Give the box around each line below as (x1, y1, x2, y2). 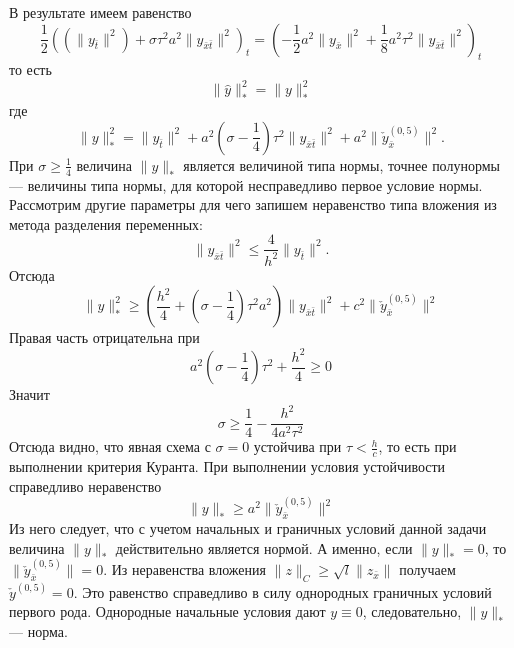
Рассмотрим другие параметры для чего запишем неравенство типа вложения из (9, 194, 497, 215)
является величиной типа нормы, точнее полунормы (183, 154, 500, 175)
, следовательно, (362, 601, 462, 622)
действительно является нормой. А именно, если (115, 537, 413, 558)
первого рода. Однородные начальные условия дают (9, 601, 326, 622)
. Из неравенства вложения (103, 559, 266, 580)
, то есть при (378, 436, 457, 457)
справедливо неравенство (9, 475, 162, 496)
